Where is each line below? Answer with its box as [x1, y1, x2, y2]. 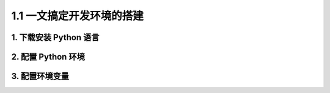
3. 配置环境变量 [11, 71, 70, 81]
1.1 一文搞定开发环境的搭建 [11, 9, 144, 22]
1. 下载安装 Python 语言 [11, 32, 100, 43]
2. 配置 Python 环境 [11, 52, 85, 62]
